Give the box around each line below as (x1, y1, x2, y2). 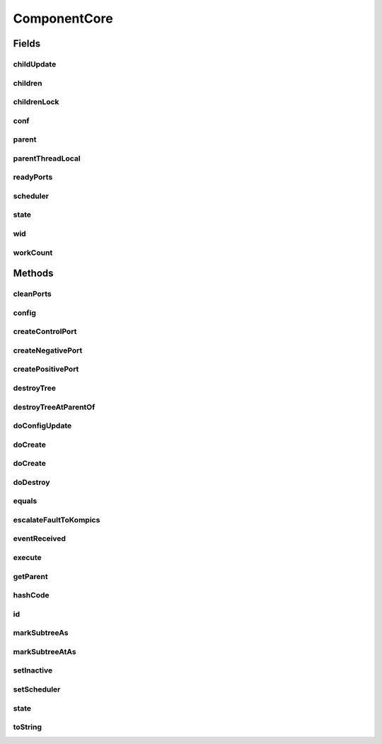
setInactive (13, 665, 53, 675)
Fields (13, 38, 41, 50)
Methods (13, 268, 54, 280)
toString (13, 722, 42, 732)
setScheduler (13, 684, 61, 694)
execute (13, 553, 42, 563)
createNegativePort (13, 345, 83, 355)
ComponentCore (13, 11, 113, 26)
